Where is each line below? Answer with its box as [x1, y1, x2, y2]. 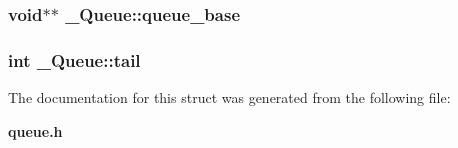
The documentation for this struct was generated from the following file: [8, 87, 451, 108]
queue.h [8, 120, 63, 141]
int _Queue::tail [8, 47, 141, 72]
